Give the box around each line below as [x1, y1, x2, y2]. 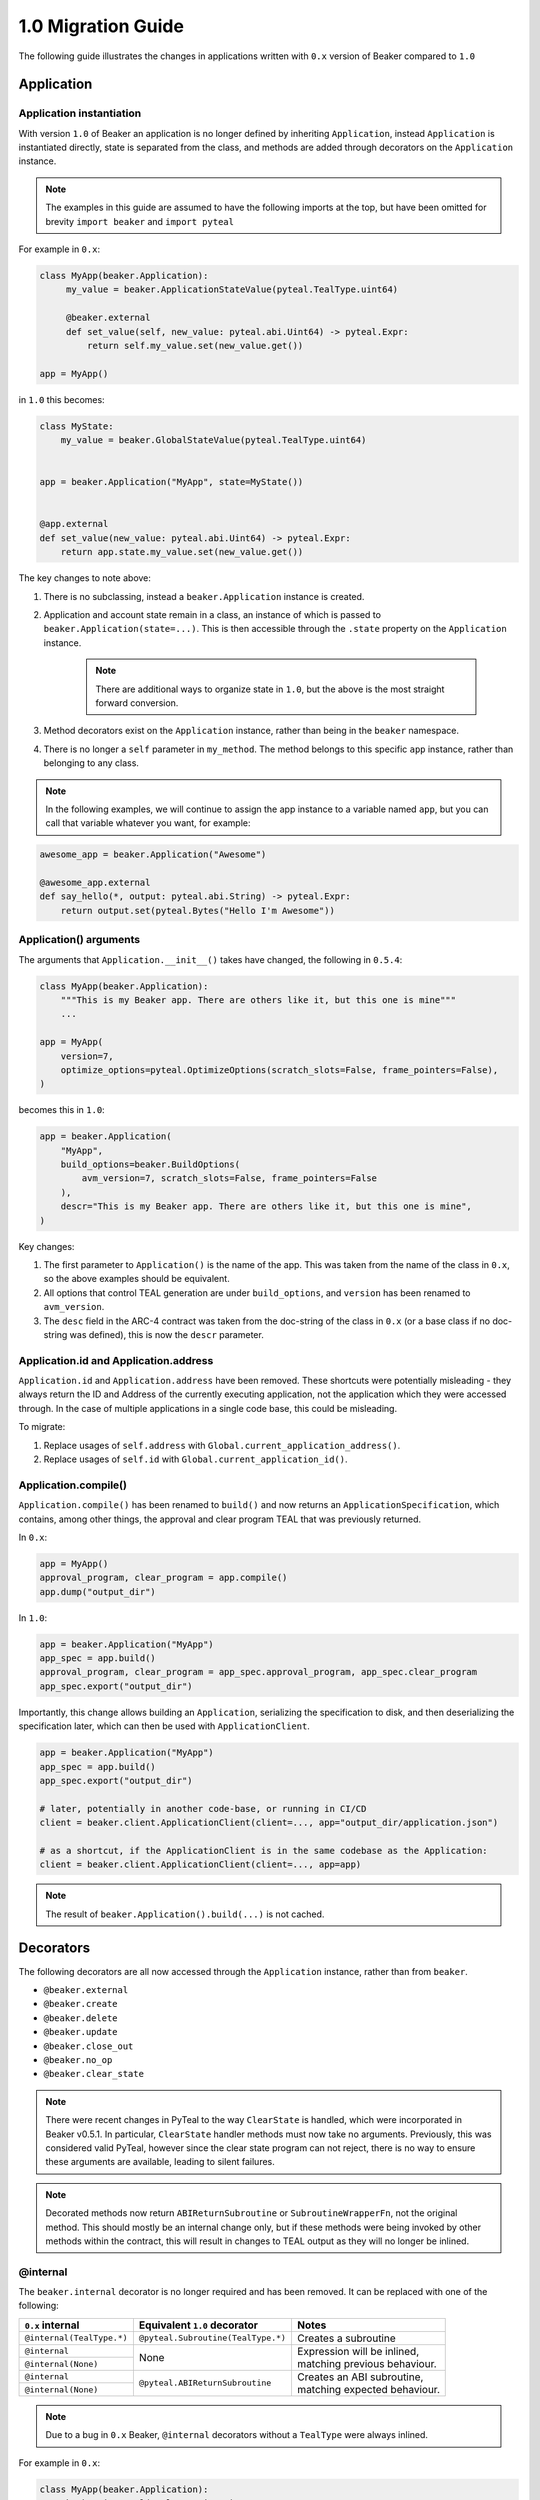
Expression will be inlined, [296, 2344, 420, 2358]
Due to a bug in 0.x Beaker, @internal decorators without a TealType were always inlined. [45, 2429, 429, 2441]
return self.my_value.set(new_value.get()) [86, 340, 304, 351]
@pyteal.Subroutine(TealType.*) [138, 2333, 287, 2344]
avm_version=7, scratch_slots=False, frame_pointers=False [81, 1173, 378, 1184]
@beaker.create [43, 1998, 119, 2010]
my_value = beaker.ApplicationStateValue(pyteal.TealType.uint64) [65, 284, 399, 295]
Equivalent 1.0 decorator [138, 2318, 259, 2332]
